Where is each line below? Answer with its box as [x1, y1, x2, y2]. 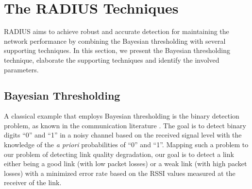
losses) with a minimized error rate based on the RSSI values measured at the [4, 168, 235, 178]
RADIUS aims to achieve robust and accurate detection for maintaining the [4, 26, 229, 36]
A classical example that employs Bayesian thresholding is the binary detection [4, 111, 239, 121]
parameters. [4, 64, 39, 74]
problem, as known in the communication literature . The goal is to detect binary [4, 120, 246, 130]
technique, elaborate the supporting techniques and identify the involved [4, 54, 219, 65]
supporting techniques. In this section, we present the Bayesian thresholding [4, 45, 230, 55]
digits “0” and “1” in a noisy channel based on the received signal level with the [4, 130, 242, 140]
